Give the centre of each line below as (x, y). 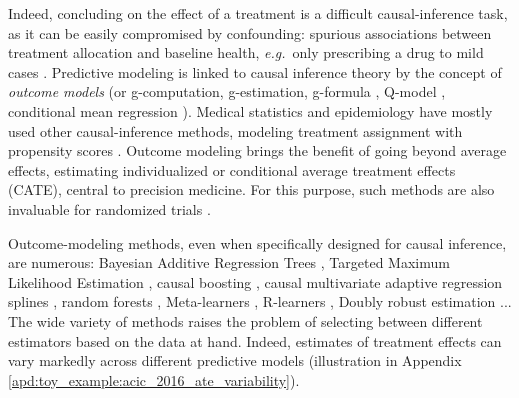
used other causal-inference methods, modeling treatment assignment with (235, 130)
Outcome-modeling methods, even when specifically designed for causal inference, (257, 242)
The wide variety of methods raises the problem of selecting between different (245, 320)
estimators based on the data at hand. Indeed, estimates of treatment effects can (255, 340)
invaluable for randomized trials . (109, 208)
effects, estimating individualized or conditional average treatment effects (232, 169)
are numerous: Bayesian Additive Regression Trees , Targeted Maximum (229, 262)
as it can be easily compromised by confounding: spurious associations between (250, 32)
